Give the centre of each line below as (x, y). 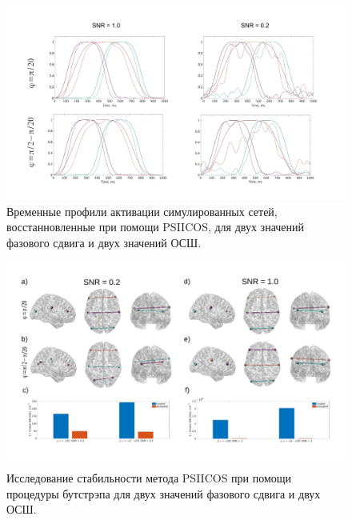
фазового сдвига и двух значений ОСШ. (104, 242)
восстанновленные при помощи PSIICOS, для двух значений (156, 227)
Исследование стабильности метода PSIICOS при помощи (149, 478)
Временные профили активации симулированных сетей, (142, 211)
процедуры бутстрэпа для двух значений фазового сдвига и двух (164, 493)
